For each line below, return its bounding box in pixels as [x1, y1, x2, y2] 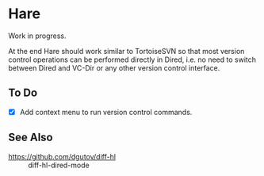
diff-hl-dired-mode [28, 160, 90, 170]
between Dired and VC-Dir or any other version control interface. [8, 63, 220, 72]
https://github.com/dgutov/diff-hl [8, 151, 117, 161]
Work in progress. [8, 31, 67, 40]
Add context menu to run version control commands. [19, 107, 193, 117]
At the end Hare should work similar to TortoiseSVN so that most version [8, 46, 245, 55]
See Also [8, 131, 53, 144]
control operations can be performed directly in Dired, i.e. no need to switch [8, 55, 256, 64]
